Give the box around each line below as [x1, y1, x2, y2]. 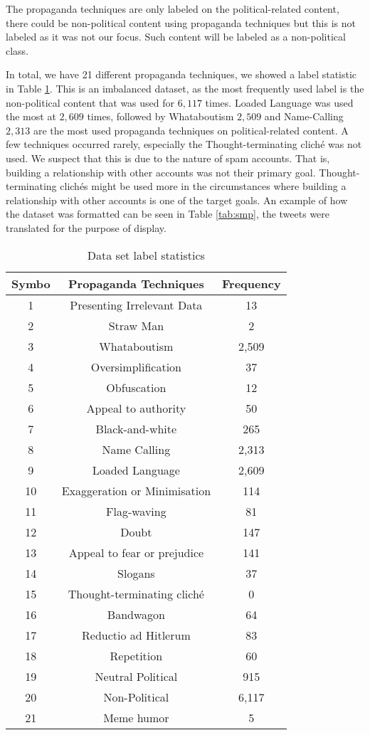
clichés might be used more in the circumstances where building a [60, 179, 347, 194]
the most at [6, 109, 56, 124]
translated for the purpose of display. [6, 220, 166, 235]
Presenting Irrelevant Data [70, 296, 203, 313]
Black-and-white [95, 420, 177, 437]
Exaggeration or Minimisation [61, 482, 211, 499]
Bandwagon [107, 606, 165, 623]
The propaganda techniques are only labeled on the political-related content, [6, 1, 339, 16]
